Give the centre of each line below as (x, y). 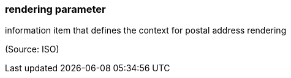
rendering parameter (55, 9)
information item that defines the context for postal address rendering (146, 30)
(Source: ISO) (32, 49)
